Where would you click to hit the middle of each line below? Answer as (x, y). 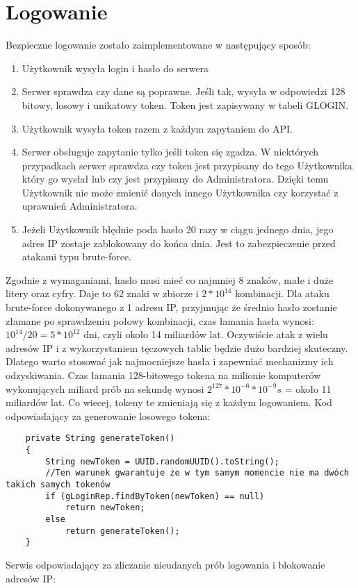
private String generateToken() (100, 438)
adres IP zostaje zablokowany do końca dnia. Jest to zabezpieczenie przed (179, 243)
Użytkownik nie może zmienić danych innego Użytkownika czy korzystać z (180, 192)
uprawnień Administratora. (80, 206)
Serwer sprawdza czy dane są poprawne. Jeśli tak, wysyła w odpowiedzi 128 (184, 91)
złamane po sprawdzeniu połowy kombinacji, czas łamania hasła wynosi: (160, 320)
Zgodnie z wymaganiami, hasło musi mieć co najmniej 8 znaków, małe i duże (170, 279)
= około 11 (308, 388)
